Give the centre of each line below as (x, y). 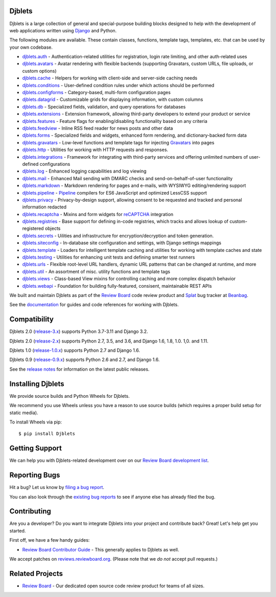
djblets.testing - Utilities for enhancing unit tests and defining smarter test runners (109, 257)
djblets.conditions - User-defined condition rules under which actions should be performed (118, 85)
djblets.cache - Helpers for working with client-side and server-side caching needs (110, 78)
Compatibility (31, 319)
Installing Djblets (37, 384)
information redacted (44, 207)
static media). (24, 413)
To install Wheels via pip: (36, 422)
